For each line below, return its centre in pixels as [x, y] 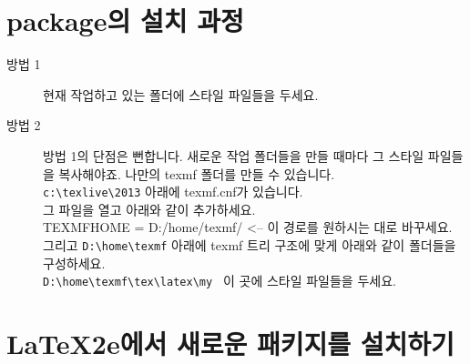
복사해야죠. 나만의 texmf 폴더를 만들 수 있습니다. [197, 173]
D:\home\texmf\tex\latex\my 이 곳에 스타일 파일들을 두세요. [220, 281]
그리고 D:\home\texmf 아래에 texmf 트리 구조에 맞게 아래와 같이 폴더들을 [250, 244]
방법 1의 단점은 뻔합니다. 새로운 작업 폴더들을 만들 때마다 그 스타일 [234, 155]
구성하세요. [74, 263]
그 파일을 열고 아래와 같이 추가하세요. [149, 209]
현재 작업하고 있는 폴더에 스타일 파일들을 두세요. [181, 94]
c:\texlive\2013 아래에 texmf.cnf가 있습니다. [173, 192]
